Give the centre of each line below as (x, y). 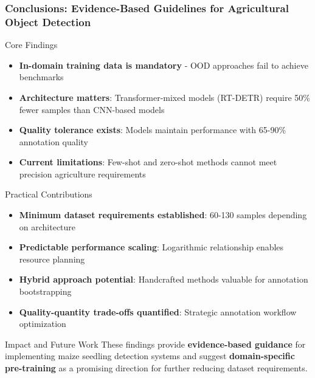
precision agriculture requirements (82, 174)
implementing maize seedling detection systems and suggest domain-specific (150, 356)
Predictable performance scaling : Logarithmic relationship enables (151, 247)
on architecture (47, 226)
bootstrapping (45, 291)
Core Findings (31, 45)
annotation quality (54, 141)
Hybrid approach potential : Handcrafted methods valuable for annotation (164, 279)
